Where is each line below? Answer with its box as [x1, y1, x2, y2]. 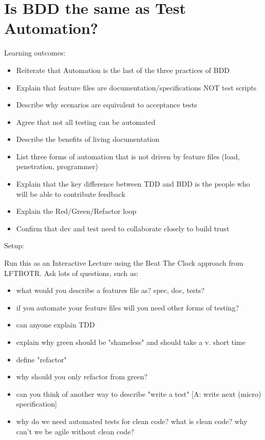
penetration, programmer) [16, 161, 99, 172]
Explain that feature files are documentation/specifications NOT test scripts [16, 82, 257, 93]
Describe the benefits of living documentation [16, 134, 160, 144]
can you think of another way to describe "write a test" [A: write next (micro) [16, 388, 261, 399]
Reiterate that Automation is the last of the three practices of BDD [16, 64, 230, 75]
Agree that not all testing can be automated [16, 116, 156, 127]
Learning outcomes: [4, 47, 66, 58]
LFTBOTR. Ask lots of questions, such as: [4, 267, 139, 278]
